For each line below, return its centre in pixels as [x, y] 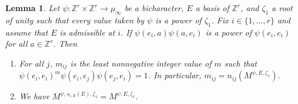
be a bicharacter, [154, 8]
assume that [27, 32]
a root [282, 8]
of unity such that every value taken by [75, 20]
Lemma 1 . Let [32, 8]
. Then [65, 44]
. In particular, [174, 75]
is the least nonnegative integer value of [141, 63]
